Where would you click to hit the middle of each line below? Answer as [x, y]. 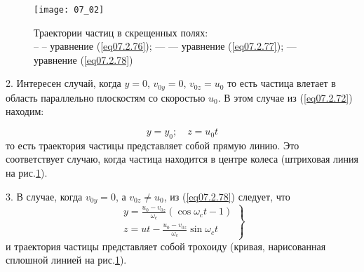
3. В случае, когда [44, 196]
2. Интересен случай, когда [63, 83]
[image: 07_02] [69, 10]
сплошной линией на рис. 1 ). [66, 260]
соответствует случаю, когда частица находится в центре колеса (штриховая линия [182, 159]
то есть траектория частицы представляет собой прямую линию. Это [153, 145]
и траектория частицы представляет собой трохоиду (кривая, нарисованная [166, 246]
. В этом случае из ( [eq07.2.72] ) [285, 97]
